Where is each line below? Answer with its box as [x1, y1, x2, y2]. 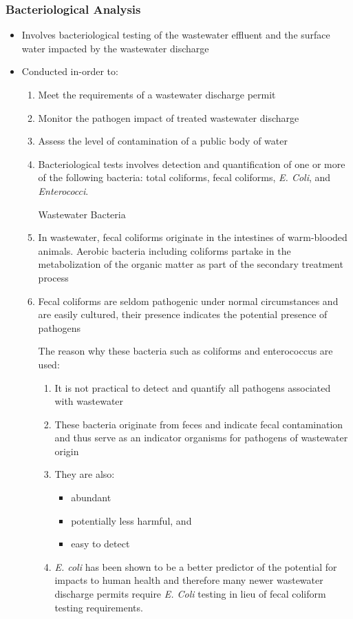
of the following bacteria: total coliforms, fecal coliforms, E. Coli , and [38, 170, 331, 185]
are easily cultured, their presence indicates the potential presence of [38, 307, 328, 322]
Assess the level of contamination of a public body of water [38, 134, 288, 148]
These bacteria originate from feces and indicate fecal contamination [54, 417, 343, 431]
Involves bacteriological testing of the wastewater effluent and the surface [21, 28, 330, 42]
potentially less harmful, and [71, 513, 192, 527]
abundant [71, 490, 111, 505]
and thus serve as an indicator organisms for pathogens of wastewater [54, 430, 348, 445]
